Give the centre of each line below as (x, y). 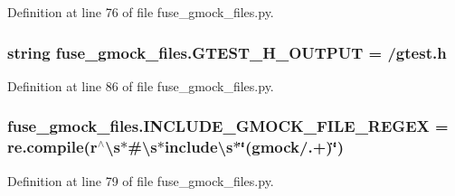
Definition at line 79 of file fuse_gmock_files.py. (141, 180)
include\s (199, 147)
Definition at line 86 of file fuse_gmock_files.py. (141, 85)
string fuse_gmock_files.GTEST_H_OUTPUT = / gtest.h (227, 52)
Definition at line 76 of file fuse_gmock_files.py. (141, 12)
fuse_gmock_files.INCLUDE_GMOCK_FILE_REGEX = (228, 126)
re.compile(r (52, 147)
